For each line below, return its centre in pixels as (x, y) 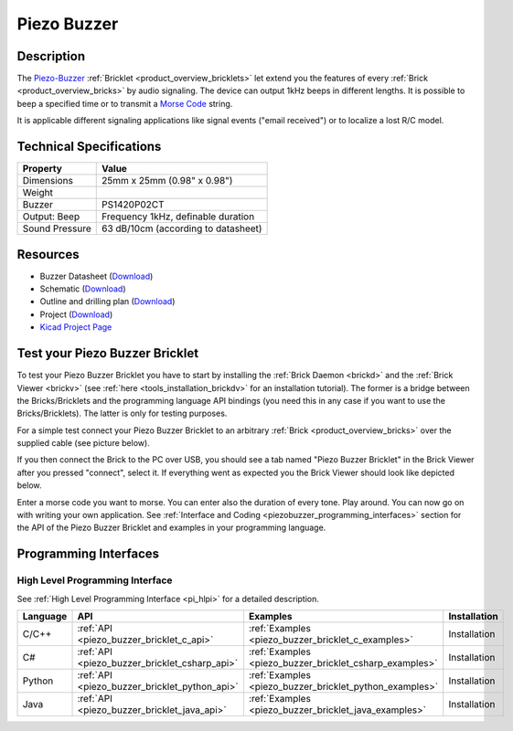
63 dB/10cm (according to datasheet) (182, 228)
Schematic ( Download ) (83, 289)
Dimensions (48, 181)
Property (43, 169)
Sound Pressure (57, 228)
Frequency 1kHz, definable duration (178, 217)
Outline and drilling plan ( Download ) (107, 302)
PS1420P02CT (133, 205)
